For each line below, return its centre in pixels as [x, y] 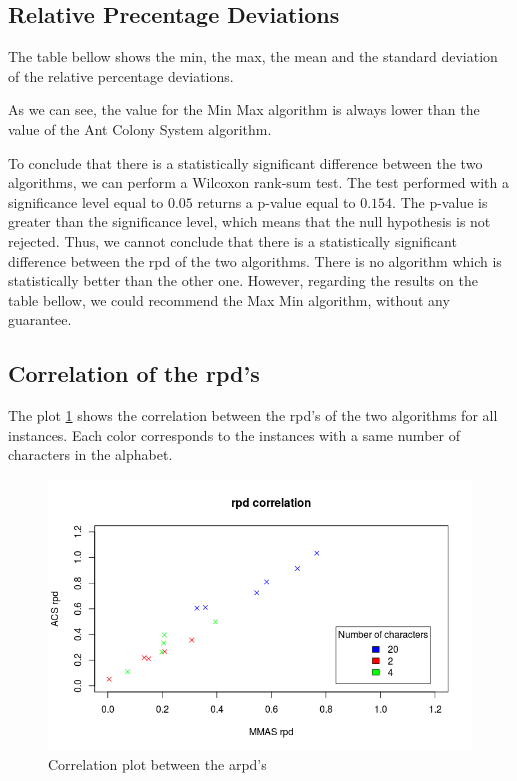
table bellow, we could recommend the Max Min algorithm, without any [229, 299]
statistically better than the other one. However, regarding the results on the [243, 280]
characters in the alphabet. [90, 454]
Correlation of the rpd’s [134, 373]
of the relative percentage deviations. [121, 75]
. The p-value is [440, 201]
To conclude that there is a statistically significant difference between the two [245, 162]
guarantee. [40, 319]
